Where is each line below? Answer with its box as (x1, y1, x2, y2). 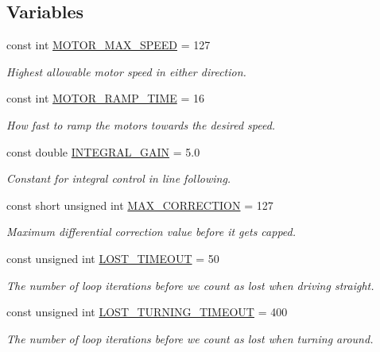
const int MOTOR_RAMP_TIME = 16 (6, 90, 204, 106)
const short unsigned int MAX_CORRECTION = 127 (6, 196, 273, 213)
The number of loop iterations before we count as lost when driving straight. (6, 277, 374, 293)
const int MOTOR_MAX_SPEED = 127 (6, 37, 211, 53)
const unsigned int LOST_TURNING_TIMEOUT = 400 (6, 304, 288, 320)
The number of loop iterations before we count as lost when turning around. (6, 330, 374, 346)
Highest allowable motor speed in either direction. (6, 63, 246, 79)
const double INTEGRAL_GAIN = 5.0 (6, 143, 200, 160)
